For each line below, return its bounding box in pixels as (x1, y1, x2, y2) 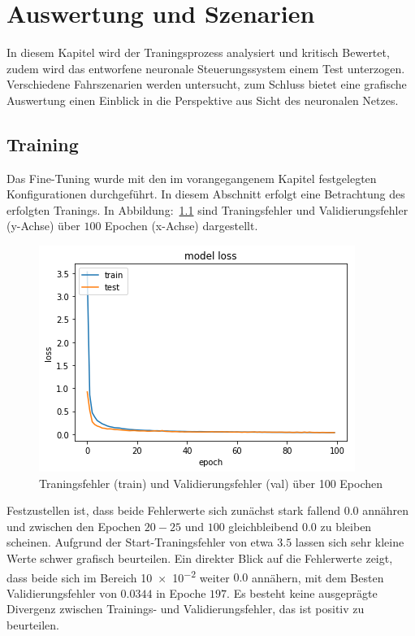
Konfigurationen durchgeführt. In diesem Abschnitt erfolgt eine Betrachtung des (6, 185, 405, 203)
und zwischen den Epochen (6, 517, 141, 534)
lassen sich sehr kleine (295, 534, 404, 551)
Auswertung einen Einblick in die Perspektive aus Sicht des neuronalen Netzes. (6, 91, 399, 108)
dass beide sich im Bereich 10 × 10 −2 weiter (6, 566, 230, 586)
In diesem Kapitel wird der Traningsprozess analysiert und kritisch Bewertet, (6, 44, 390, 61)
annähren (362, 502, 409, 519)
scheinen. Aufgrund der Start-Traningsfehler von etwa (6, 534, 274, 551)
